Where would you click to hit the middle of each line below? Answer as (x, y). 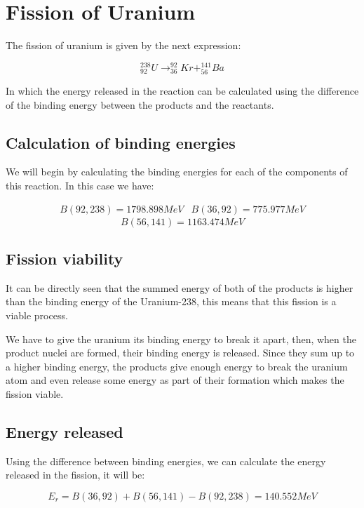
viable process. (37, 315)
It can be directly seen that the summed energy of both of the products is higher (180, 287)
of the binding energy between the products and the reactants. (140, 104)
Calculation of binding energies (121, 142)
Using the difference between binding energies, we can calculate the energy (166, 461)
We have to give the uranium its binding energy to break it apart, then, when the (181, 339)
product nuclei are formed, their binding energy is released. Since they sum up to (180, 353)
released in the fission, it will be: (75, 475)
